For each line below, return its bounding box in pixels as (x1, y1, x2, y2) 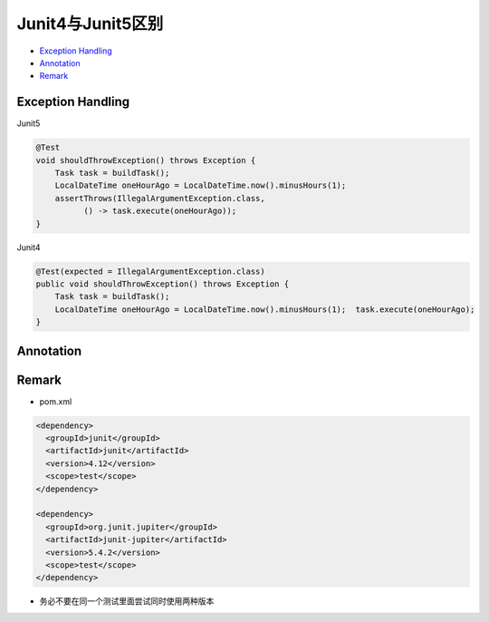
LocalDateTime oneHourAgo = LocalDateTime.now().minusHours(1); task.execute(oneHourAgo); (54, 304, 475, 315)
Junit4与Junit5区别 (16, 14, 164, 34)
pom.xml (39, 395, 72, 407)
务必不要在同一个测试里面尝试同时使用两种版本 (39, 596, 215, 607)
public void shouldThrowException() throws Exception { (35, 278, 290, 289)
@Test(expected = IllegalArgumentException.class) (35, 266, 266, 277)
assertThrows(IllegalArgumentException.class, (54, 193, 266, 203)
